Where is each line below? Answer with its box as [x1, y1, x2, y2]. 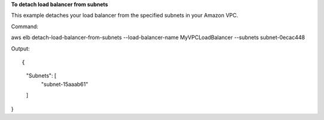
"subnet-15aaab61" [41, 80, 88, 88]
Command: [11, 23, 38, 30]
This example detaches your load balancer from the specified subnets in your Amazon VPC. [11, 12, 238, 19]
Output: [11, 45, 30, 52]
